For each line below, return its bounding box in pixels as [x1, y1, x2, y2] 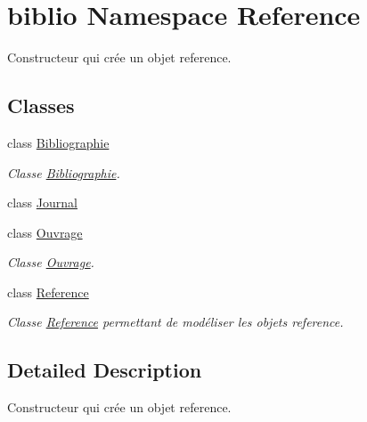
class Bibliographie [7, 133, 110, 151]
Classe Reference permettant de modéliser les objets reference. [7, 312, 344, 331]
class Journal [7, 193, 77, 212]
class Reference [7, 282, 89, 301]
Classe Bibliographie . [7, 163, 120, 182]
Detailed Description [7, 356, 202, 384]
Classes [7, 92, 75, 119]
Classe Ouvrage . [7, 253, 94, 272]
